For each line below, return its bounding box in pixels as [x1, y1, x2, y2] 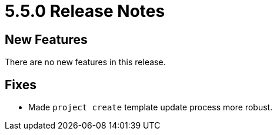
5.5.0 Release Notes [5, 1, 165, 21]
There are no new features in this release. [5, 57, 166, 67]
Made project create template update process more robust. [28, 102, 273, 113]
